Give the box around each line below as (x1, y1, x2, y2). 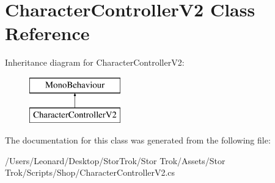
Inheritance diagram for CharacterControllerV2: (5, 56, 185, 69)
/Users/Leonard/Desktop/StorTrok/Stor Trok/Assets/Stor (5, 154, 226, 167)
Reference (5, 21, 90, 46)
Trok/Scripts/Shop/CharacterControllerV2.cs (5, 166, 175, 179)
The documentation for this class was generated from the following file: (5, 134, 271, 147)
